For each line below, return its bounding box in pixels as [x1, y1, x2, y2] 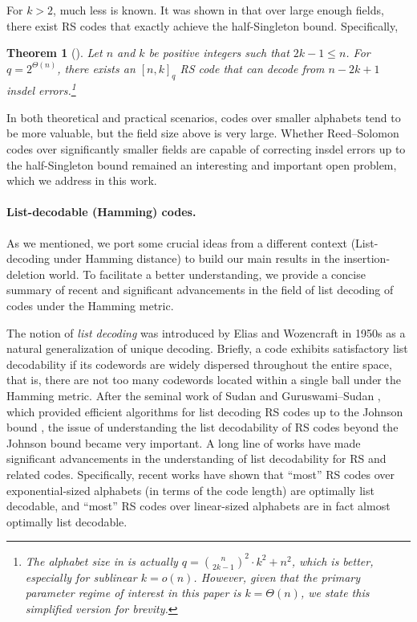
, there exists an [57, 59, 136, 76]
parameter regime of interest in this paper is [25, 584, 241, 601]
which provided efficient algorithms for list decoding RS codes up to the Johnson [6, 403, 403, 419]
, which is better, [291, 552, 374, 569]
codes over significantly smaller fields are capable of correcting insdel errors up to [6, 141, 406, 158]
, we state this [300, 584, 370, 601]
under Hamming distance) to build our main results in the [53, 250, 340, 267]
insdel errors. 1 [6, 80, 76, 99]
